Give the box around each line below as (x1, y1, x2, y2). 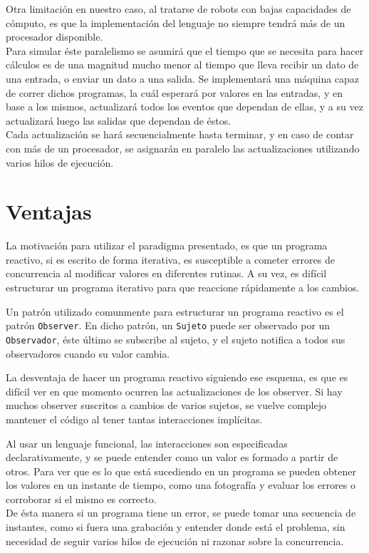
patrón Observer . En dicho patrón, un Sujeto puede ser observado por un (6, 318, 331, 333)
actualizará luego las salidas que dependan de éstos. (6, 113, 232, 128)
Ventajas (6, 197, 92, 226)
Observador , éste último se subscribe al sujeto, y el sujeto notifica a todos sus (6, 331, 345, 346)
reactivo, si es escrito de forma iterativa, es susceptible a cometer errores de (6, 252, 335, 267)
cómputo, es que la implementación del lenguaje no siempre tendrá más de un (6, 15, 345, 30)
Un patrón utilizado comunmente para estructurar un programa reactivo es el (6, 304, 344, 319)
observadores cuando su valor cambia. (6, 346, 170, 361)
